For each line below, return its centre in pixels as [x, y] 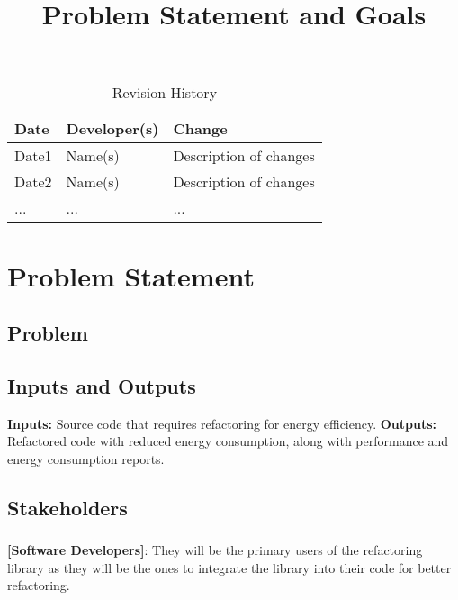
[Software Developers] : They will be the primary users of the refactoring [215, 550]
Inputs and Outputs [102, 385]
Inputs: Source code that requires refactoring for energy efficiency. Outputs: [222, 423]
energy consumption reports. [86, 458]
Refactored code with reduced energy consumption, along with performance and [228, 441]
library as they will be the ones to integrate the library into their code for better [229, 567]
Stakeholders [67, 507]
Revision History [165, 93]
